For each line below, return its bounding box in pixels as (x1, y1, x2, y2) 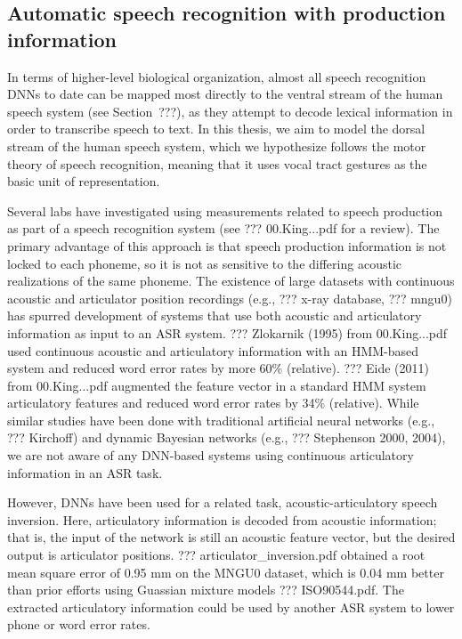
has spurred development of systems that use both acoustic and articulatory (7, 306, 422, 325)
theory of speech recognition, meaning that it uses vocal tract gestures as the (7, 154, 427, 173)
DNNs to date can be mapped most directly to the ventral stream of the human (7, 85, 443, 103)
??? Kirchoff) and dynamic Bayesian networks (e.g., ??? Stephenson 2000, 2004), (7, 428, 446, 447)
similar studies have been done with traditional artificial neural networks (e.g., (7, 410, 435, 429)
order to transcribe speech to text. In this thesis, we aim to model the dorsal (7, 119, 426, 138)
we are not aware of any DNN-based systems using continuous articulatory (7, 446, 414, 465)
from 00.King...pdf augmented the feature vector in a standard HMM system (7, 376, 426, 394)
